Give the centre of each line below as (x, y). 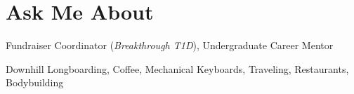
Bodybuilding (35, 82)
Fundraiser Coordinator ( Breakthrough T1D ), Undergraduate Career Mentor (170, 45)
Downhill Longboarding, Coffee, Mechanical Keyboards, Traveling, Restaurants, (177, 68)
